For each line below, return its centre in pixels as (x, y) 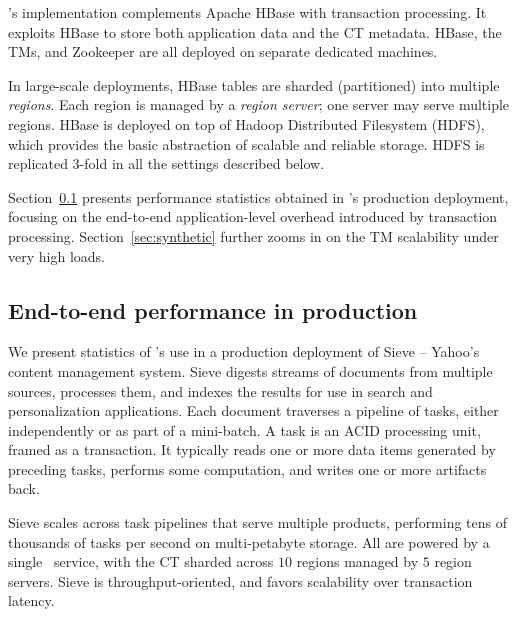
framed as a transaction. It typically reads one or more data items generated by (252, 449)
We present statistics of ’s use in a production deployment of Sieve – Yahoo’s (244, 351)
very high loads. (56, 255)
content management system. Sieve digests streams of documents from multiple (250, 370)
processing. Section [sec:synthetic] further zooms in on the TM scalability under (253, 235)
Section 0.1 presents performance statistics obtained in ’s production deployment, (258, 196)
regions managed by (357, 561)
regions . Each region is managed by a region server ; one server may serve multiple (259, 104)
